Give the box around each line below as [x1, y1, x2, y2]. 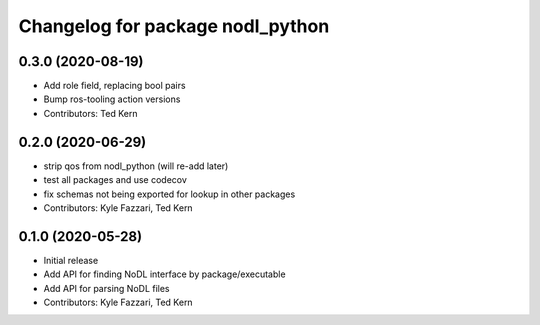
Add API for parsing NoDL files [43, 282, 170, 294]
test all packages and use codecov [43, 174, 187, 186]
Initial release [43, 254, 99, 266]
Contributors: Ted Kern [43, 107, 138, 119]
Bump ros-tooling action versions [43, 93, 181, 105]
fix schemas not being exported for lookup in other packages [43, 188, 296, 200]
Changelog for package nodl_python [18, 15, 330, 37]
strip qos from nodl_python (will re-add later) [43, 160, 229, 172]
